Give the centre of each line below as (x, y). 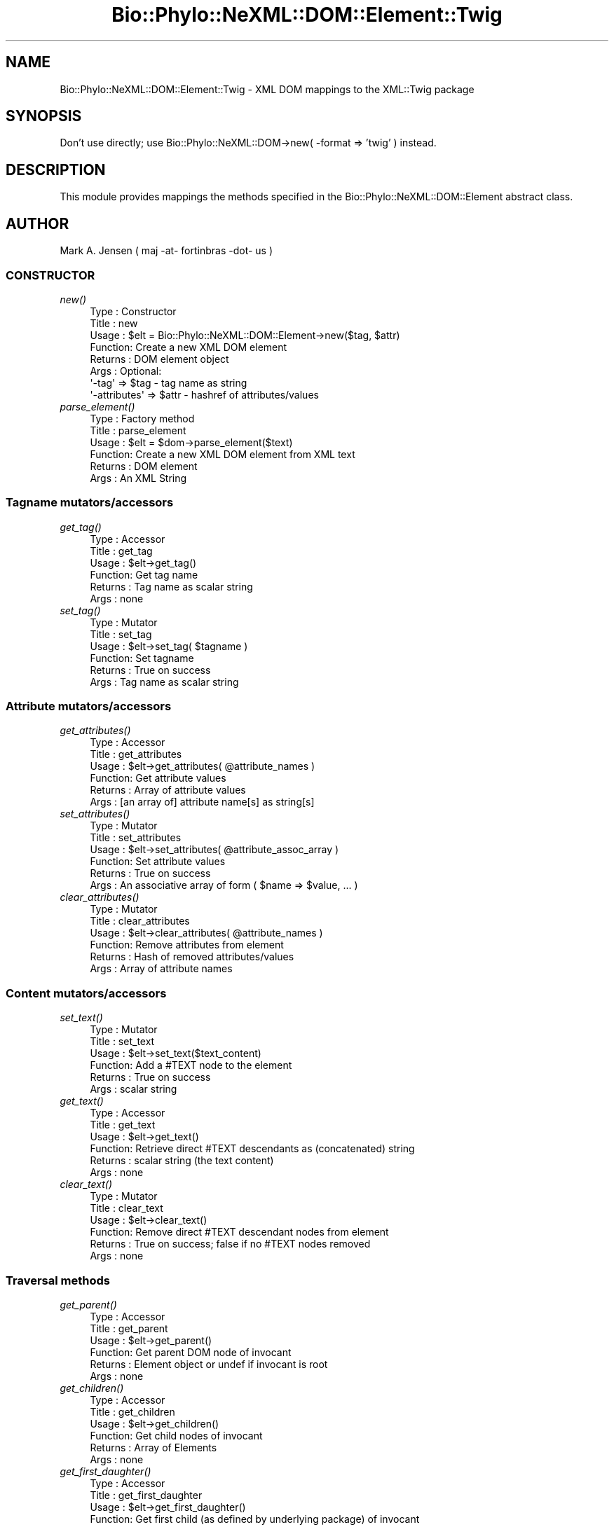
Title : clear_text (127, 1208)
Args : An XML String (138, 478)
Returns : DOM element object (159, 359)
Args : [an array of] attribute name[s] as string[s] (202, 802)
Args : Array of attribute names (161, 969)
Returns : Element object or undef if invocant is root (209, 1364)
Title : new (114, 323)
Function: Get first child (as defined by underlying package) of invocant (255, 1519)
